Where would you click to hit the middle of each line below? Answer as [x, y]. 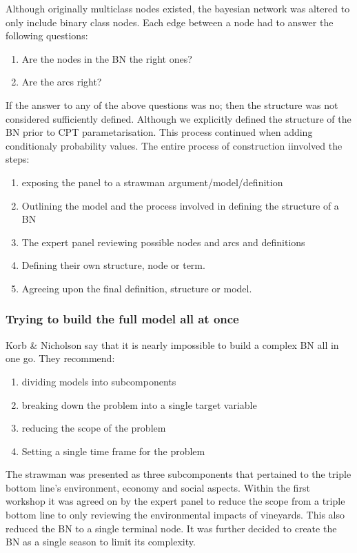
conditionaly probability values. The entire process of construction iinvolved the [174, 145]
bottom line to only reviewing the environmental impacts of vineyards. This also [175, 515]
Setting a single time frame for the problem [113, 451]
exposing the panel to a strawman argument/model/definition [152, 182]
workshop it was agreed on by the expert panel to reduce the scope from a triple [175, 501]
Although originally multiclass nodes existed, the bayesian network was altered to [178, 8]
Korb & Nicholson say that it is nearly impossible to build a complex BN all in [172, 344]
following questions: [47, 36]
